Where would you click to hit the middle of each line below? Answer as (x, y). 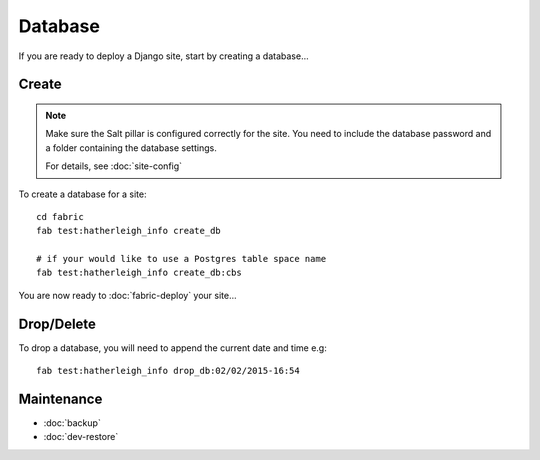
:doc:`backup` (72, 423)
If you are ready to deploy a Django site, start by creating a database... (163, 56)
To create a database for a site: (82, 194)
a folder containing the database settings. (131, 147)
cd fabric (60, 216)
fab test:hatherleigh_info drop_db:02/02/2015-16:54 (168, 371)
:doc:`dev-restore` (81, 437)
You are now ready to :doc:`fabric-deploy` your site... (127, 295)
